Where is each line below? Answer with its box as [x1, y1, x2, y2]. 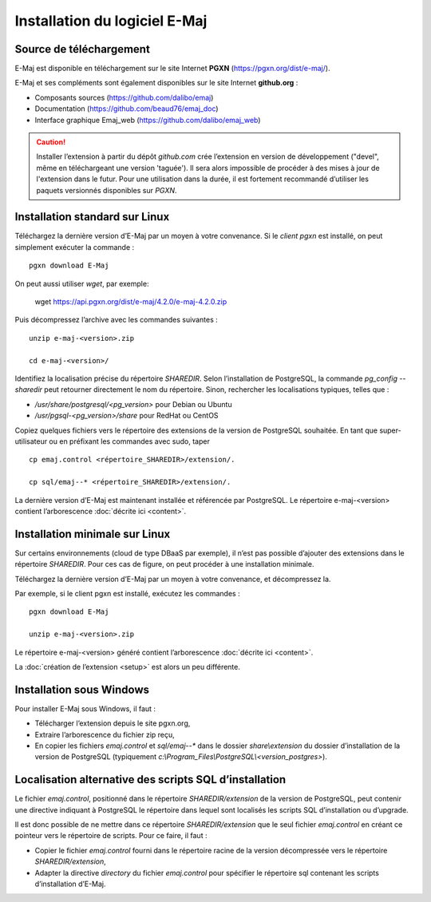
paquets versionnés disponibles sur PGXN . [36, 185, 177, 195]
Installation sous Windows [14, 682, 150, 696]
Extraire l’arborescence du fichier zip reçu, [34, 730, 175, 739]
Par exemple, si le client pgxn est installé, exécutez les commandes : [14, 588, 240, 598]
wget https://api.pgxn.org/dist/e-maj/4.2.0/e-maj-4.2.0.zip [34, 297, 227, 307]
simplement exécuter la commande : [14, 242, 135, 251]
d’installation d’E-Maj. [34, 879, 107, 889]
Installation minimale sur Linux [14, 527, 171, 540]
